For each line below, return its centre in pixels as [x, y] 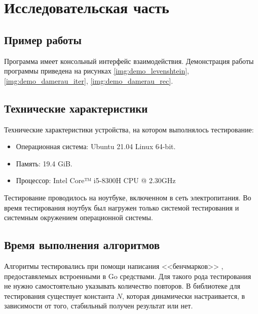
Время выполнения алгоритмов [82, 245]
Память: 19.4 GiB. [44, 163]
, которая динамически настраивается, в [184, 295]
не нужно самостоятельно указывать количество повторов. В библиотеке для [122, 286]
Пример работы [43, 39]
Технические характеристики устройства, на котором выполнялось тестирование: [129, 129]
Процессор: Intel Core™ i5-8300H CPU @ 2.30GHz [96, 180]
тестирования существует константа [59, 295]
